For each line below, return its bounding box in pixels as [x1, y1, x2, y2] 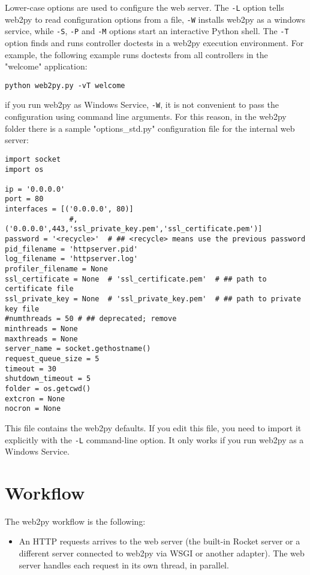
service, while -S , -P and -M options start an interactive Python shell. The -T [5, 25, 289, 37]
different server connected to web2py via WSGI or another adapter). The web [19, 547, 305, 559]
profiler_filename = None [5, 265, 108, 274]
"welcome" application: [5, 60, 88, 72]
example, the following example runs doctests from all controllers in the [5, 48, 268, 60]
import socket [5, 155, 61, 164]
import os [5, 165, 44, 174]
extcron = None [5, 394, 65, 403]
